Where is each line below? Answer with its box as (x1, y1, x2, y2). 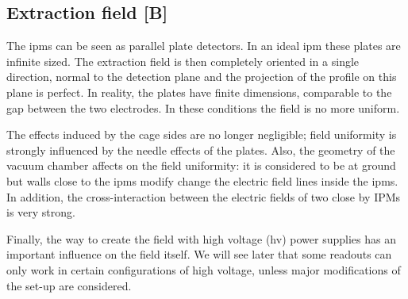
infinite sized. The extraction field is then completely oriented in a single (6, 52, 360, 69)
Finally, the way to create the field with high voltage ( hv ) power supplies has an (6, 230, 396, 247)
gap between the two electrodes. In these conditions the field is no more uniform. (6, 99, 400, 116)
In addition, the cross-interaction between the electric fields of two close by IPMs (6, 188, 401, 205)
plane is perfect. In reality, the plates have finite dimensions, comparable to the (6, 83, 392, 100)
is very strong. (6, 204, 75, 220)
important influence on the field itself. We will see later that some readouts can (6, 246, 392, 263)
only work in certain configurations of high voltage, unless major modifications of (6, 261, 401, 278)
